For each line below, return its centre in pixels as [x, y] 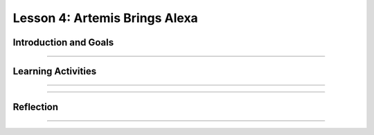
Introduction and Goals [63, 42]
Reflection [36, 107]
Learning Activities [55, 71]
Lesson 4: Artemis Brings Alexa [106, 18]
